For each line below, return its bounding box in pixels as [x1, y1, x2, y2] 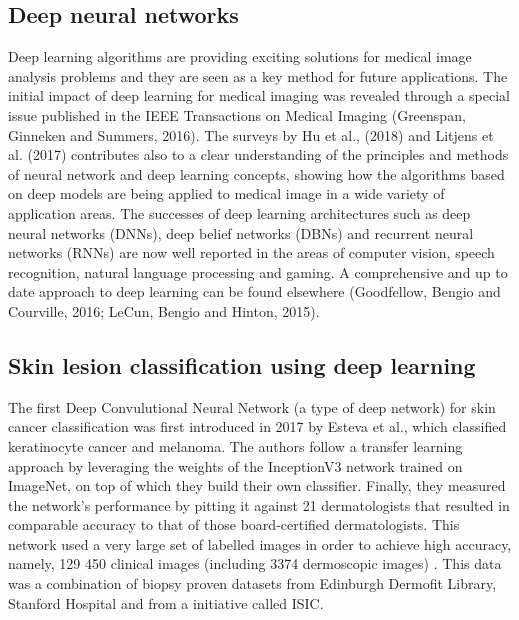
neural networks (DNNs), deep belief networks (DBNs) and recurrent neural [8, 222, 474, 243]
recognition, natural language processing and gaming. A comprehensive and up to [8, 261, 508, 282]
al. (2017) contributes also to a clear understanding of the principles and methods [8, 144, 509, 165]
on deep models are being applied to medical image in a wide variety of [8, 183, 445, 204]
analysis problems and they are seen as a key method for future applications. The [8, 65, 508, 86]
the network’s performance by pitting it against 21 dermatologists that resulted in [8, 494, 510, 515]
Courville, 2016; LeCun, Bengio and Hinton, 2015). [8, 300, 320, 321]
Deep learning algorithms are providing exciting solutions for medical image [8, 46, 472, 67]
